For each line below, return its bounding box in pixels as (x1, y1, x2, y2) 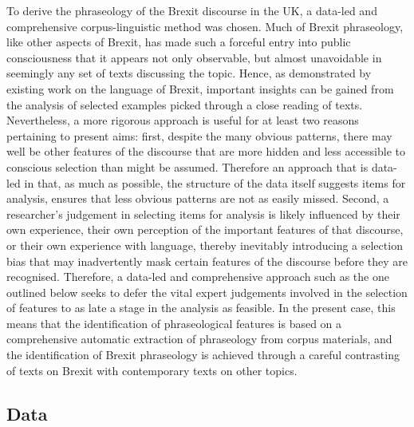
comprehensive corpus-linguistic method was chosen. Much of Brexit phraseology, (6, 18, 404, 34)
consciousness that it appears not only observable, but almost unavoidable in (6, 49, 382, 65)
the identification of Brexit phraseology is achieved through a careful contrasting (6, 346, 400, 363)
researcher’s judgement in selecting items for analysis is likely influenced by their (6, 205, 400, 222)
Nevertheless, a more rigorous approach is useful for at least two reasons (6, 112, 359, 128)
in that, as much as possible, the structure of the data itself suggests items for (24, 174, 406, 191)
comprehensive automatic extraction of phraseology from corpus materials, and (6, 330, 392, 347)
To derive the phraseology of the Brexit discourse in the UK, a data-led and (6, 2, 377, 18)
